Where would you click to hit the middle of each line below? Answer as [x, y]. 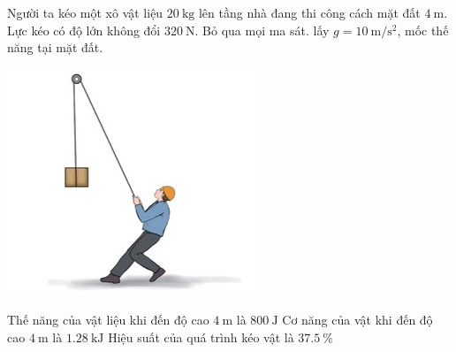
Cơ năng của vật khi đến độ [357, 320]
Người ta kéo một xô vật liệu [85, 12]
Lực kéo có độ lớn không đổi [84, 30]
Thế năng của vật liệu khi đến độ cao [108, 320]
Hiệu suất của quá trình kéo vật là [201, 337]
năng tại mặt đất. [55, 47]
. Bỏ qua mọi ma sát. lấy [262, 30]
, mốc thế [423, 30]
